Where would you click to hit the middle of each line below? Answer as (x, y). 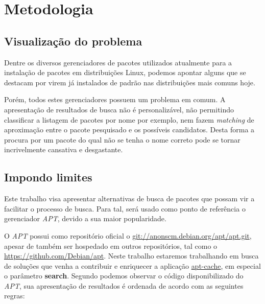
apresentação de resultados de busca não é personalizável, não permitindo (119, 109)
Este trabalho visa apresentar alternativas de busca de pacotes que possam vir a (129, 198)
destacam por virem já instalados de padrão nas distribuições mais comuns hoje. (130, 82)
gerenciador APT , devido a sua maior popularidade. (85, 218)
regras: (15, 296)
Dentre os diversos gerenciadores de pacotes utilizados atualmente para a (118, 62)
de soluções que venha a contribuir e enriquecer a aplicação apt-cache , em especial (132, 265)
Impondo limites (48, 177)
